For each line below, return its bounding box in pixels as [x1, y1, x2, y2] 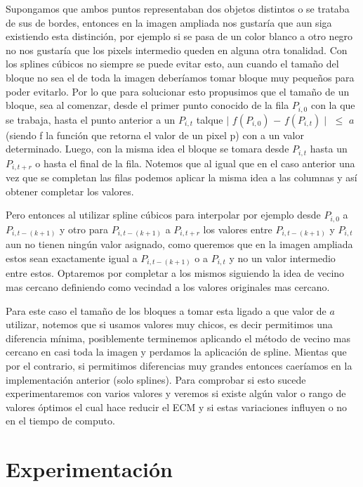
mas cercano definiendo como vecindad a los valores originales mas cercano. [6, 279, 330, 294]
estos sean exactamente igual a [6, 250, 138, 265]
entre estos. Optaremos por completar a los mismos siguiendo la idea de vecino [6, 266, 345, 280]
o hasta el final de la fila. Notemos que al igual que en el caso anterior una [35, 155, 355, 170]
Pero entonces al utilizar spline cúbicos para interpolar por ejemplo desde [6, 207, 321, 222]
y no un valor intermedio [229, 250, 336, 265]
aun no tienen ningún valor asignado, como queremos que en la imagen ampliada [6, 237, 353, 252]
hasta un [310, 141, 348, 156]
